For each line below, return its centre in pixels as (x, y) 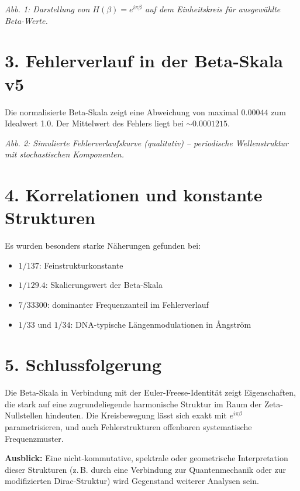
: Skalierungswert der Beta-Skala (104, 285)
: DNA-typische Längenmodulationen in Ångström (161, 324)
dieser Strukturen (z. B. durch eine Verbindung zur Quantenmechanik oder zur (145, 469)
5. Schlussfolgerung (83, 364)
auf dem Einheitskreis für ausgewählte (213, 9)
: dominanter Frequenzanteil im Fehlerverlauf (128, 304)
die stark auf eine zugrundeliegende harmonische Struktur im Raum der (133, 404)
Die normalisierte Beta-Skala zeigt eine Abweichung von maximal (122, 111)
